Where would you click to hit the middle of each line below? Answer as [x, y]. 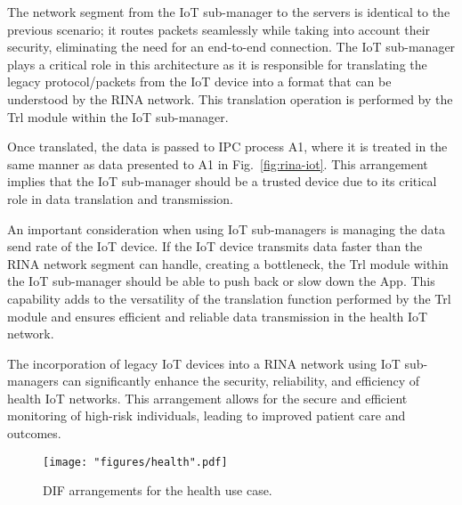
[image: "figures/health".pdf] [135, 462]
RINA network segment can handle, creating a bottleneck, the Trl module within [228, 263]
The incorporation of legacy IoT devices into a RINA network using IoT [204, 363]
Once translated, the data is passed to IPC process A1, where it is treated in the [227, 147]
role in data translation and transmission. [121, 198]
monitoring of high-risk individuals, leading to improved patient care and [207, 415]
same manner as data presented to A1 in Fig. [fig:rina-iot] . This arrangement [218, 163]
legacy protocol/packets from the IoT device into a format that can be [199, 81]
